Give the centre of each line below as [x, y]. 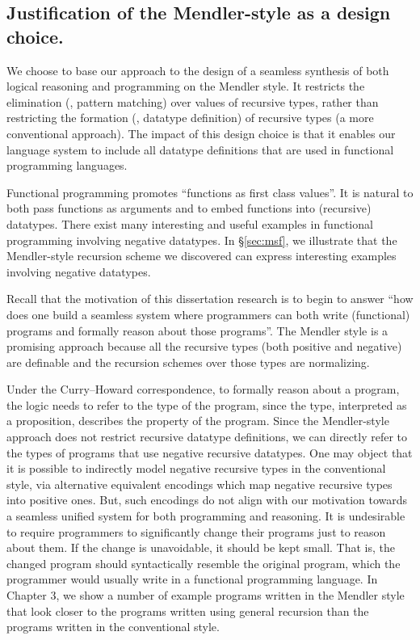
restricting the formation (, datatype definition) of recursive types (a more [190, 118]
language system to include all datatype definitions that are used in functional [200, 149]
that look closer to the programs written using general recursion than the [188, 611]
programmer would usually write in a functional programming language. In [192, 579]
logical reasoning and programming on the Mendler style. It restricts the [186, 86]
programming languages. [67, 165]
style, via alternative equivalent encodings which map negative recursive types [199, 484]
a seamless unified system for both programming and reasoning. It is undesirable [206, 516]
